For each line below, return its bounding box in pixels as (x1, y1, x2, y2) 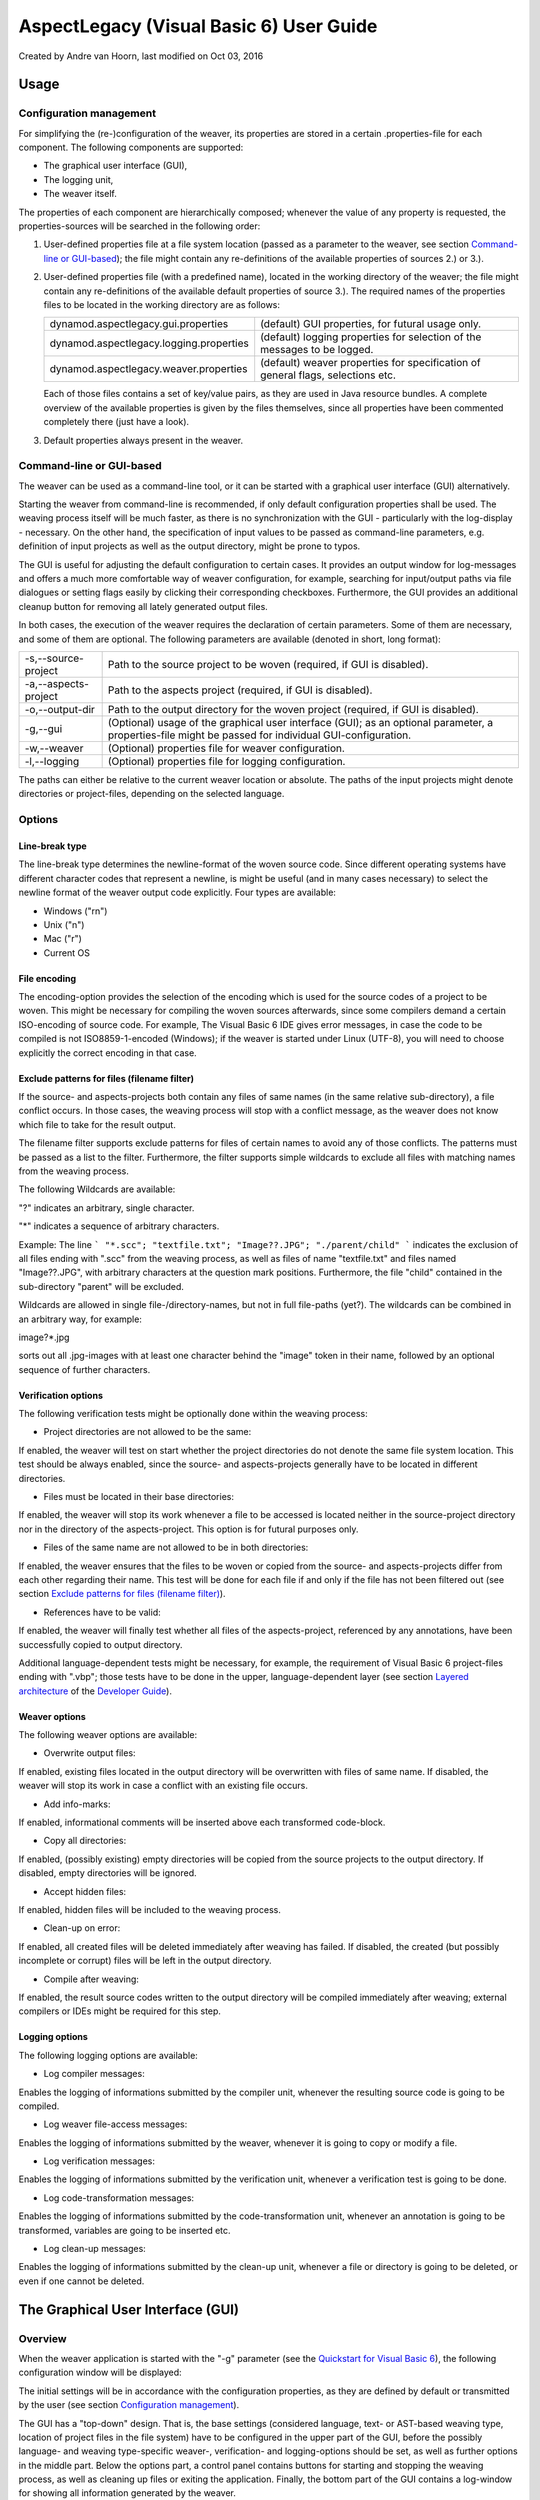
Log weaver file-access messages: (43, 2118, 188, 2130)
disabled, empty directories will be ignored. (18, 1867, 197, 1879)
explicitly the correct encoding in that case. (18, 1046, 197, 1059)
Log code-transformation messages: (43, 2191, 195, 2204)
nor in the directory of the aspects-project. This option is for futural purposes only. (18, 1523, 359, 1535)
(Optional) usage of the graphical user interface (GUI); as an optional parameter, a (107, 716, 494, 729)
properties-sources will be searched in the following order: (18, 220, 261, 232)
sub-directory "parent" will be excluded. (18, 1280, 184, 1292)
